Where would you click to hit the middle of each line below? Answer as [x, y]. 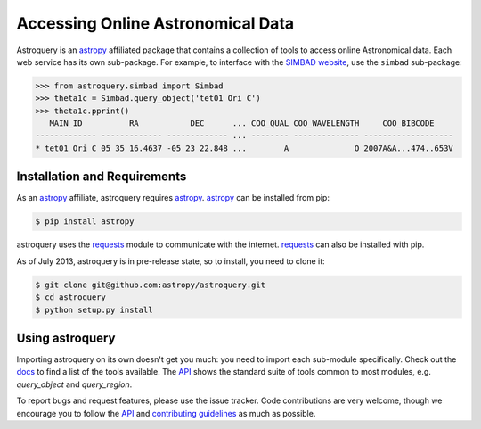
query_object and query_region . [74, 384]
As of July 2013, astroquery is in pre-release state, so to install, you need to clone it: [171, 261]
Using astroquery [66, 338]
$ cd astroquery [71, 297]
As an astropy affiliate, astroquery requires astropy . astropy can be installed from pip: [173, 198]
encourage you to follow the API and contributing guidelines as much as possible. [166, 413]
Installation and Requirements [102, 177]
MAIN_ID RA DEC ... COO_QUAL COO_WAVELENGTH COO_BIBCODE [242, 124]
